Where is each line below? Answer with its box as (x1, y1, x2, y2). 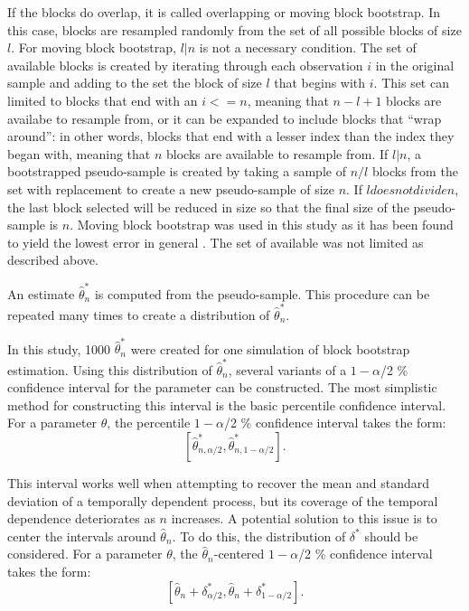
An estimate (7, 284, 75, 303)
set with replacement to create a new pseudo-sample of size (7, 179, 334, 198)
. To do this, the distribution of (172, 526, 346, 545)
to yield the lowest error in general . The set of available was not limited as (7, 232, 424, 251)
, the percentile (107, 413, 191, 432)
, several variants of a (228, 360, 347, 379)
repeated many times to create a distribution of (7, 305, 270, 324)
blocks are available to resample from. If (166, 144, 389, 163)
